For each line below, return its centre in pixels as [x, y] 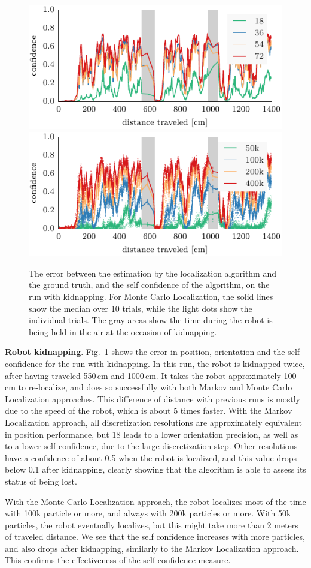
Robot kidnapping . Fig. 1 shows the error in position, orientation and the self [153, 352]
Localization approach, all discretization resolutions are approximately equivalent [153, 422]
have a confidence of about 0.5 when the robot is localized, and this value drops [151, 457]
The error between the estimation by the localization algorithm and [153, 273]
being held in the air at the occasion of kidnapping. [123, 331]
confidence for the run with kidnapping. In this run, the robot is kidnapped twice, [155, 363]
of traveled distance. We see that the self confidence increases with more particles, [155, 537]
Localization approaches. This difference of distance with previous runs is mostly [153, 399]
